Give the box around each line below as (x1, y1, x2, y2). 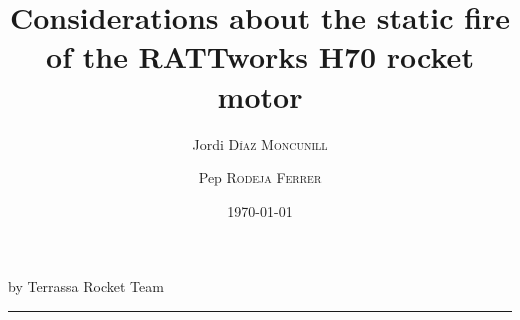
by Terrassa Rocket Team (8, 276, 164, 297)
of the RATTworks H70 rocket (46, 36, 474, 77)
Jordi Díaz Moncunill (192, 133, 328, 154)
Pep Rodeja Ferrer (198, 167, 322, 188)
